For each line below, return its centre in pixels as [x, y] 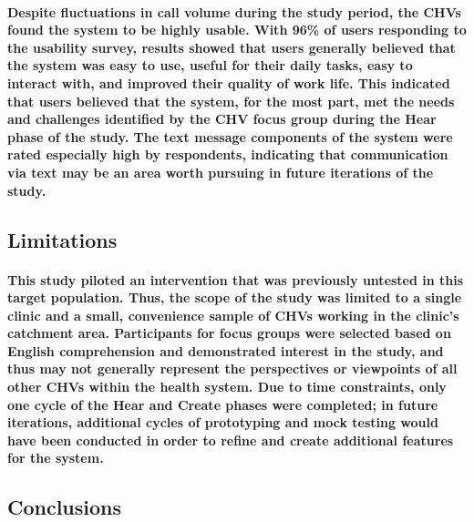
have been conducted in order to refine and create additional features [231, 440]
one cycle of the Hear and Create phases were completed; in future [223, 404]
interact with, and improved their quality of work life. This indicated [229, 82]
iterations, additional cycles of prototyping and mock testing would [223, 422]
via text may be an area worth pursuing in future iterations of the [221, 172]
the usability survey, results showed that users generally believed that [232, 47]
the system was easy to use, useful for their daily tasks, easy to [210, 65]
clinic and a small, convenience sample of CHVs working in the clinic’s [233, 315]
